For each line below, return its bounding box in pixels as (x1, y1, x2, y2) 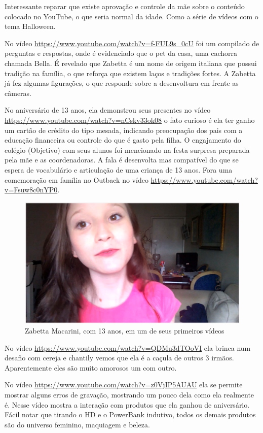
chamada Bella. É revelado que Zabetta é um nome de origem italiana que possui (5, 57, 257, 68)
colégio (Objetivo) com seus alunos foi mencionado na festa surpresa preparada (5, 144, 250, 155)
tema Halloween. (5, 21, 56, 31)
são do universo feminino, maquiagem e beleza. (5, 419, 150, 429)
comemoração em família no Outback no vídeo (5, 174, 148, 185)
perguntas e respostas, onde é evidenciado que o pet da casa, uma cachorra (5, 48, 238, 58)
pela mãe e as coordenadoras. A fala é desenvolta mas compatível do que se (5, 154, 239, 165)
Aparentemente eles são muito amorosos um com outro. (5, 362, 177, 373)
